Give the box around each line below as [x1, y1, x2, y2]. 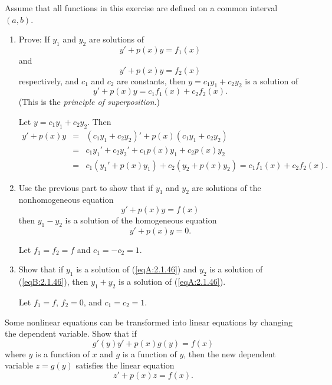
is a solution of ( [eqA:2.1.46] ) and [76, 263, 197, 275]
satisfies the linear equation [75, 359, 175, 371]
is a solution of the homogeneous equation [65, 214, 217, 226]
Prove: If [18, 33, 50, 45]
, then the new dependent [183, 347, 276, 360]
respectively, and [18, 74, 79, 87]
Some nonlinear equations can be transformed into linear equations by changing [5, 315, 293, 328]
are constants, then [117, 74, 186, 87]
